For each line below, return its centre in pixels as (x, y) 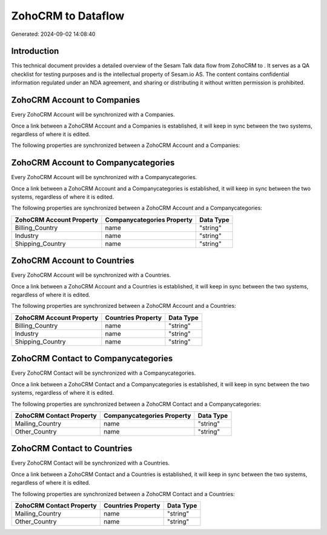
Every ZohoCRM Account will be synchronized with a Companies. (93, 115)
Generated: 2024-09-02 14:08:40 (53, 34)
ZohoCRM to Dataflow (68, 16)
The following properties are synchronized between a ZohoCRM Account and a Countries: (124, 306)
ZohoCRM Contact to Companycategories (92, 359)
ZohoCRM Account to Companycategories (93, 163)
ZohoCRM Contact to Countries (72, 448)
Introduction (35, 51)
